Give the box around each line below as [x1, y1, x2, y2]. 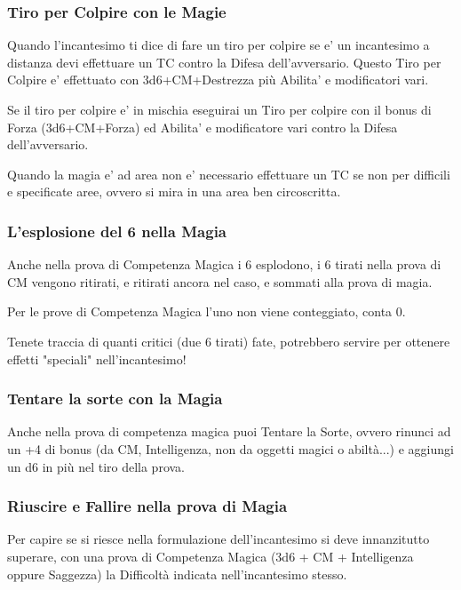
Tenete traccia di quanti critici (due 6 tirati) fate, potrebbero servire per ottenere [7, 331, 450, 350]
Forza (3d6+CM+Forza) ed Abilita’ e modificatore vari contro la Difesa [7, 117, 398, 136]
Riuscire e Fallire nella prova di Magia [7, 495, 288, 517]
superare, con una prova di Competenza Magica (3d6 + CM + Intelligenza [7, 546, 414, 565]
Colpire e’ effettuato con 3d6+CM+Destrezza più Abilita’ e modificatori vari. [7, 70, 429, 89]
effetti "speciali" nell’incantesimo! [7, 349, 187, 368]
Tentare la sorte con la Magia [7, 387, 223, 410]
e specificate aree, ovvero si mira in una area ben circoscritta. [7, 182, 341, 201]
